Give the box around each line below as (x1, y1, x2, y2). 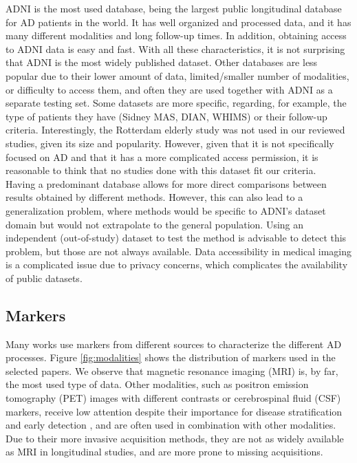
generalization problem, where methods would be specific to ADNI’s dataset (6, 203, 326, 217)
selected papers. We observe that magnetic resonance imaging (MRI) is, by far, (6, 363, 338, 378)
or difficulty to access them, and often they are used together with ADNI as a (6, 82, 333, 96)
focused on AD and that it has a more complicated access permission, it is (6, 149, 318, 164)
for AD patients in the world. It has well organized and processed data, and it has (6, 14, 351, 29)
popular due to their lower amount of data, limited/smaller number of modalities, (6, 68, 349, 83)
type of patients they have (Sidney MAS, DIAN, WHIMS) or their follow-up (6, 109, 327, 123)
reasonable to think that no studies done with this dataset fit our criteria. (6, 163, 316, 177)
